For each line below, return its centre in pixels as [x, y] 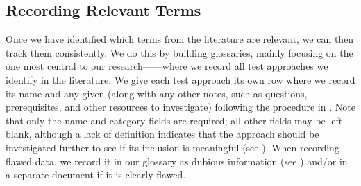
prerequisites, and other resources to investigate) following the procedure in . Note [180, 107]
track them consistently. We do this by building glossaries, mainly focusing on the [179, 52]
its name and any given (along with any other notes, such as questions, [157, 93]
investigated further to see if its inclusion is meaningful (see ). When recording [173, 147]
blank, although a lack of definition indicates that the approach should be [162, 134]
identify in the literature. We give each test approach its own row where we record [180, 79]
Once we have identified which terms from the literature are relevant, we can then [180, 39]
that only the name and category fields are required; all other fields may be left [174, 120]
